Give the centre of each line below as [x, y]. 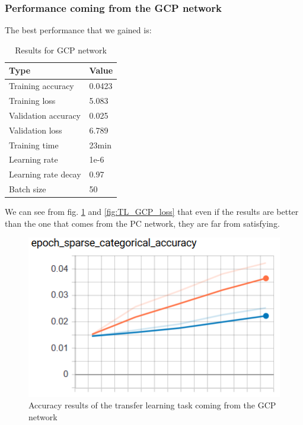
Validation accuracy [45, 115]
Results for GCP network [61, 50]
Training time [34, 145]
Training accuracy [42, 86]
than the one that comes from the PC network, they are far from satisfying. [142, 223]
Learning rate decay [45, 174]
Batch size [28, 189]
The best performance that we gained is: [78, 30]
